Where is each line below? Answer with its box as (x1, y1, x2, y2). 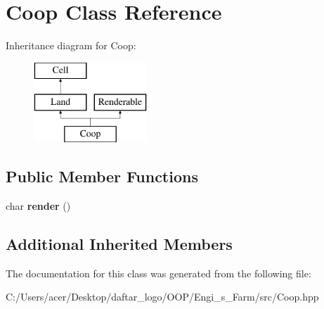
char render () (6, 198, 71, 213)
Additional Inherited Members (6, 232, 233, 254)
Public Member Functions (6, 165, 198, 187)
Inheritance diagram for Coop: (6, 38, 136, 53)
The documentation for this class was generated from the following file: (6, 265, 311, 280)
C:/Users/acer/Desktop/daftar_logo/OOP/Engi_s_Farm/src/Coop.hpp (6, 289, 319, 304)
